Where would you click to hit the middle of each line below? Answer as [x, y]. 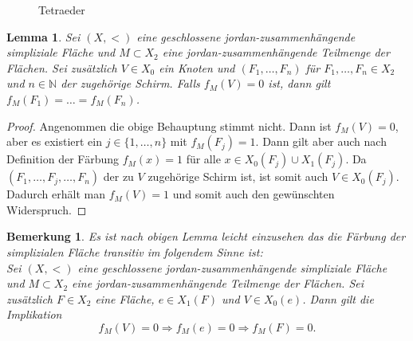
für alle [203, 159]
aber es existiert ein [54, 141]
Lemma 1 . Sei [43, 36]
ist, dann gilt [299, 83]
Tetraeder [62, 10]
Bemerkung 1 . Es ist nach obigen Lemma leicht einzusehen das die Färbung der [206, 236]
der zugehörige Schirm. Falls [130, 83]
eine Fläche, [125, 298]
